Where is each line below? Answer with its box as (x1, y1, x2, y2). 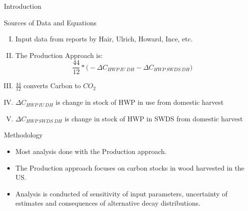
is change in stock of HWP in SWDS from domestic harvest (64, 113, 243, 123)
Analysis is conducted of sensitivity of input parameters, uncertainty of (15, 188, 228, 198)
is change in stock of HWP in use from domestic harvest (56, 97, 224, 107)
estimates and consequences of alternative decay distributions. (15, 198, 201, 208)
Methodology (4, 130, 43, 140)
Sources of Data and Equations (4, 17, 96, 27)
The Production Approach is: (15, 50, 103, 60)
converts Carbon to (23, 80, 81, 91)
